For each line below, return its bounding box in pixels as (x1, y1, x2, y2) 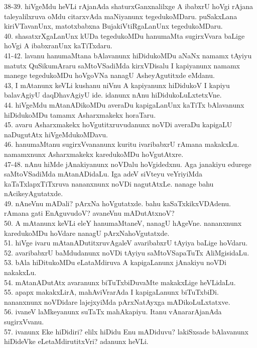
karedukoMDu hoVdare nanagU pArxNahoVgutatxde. (4, 227, 170, 238)
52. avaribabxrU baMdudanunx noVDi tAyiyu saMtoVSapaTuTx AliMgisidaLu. (4, 247, 249, 257)
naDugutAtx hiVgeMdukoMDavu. (4, 129, 108, 139)
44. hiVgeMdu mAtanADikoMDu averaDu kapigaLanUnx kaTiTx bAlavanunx (4, 99, 244, 110)
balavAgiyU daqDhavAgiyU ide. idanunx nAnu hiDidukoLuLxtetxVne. (4, 90, 222, 100)
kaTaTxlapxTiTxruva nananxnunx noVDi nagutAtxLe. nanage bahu (4, 178, 214, 189)
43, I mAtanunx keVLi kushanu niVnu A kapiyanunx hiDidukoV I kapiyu (4, 79, 230, 90)
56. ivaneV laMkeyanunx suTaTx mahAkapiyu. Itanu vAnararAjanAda (4, 306, 222, 317)
